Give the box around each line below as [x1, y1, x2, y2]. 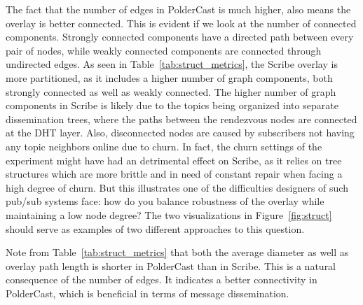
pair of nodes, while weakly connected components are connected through [6, 43, 322, 57]
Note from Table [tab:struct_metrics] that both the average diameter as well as [6, 245, 349, 260]
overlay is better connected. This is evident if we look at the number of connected [6, 15, 357, 30]
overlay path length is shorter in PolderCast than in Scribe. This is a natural [6, 258, 336, 273]
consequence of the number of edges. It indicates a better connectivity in [6, 272, 317, 287]
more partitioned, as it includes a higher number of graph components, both [6, 70, 333, 85]
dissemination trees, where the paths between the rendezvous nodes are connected [6, 111, 357, 126]
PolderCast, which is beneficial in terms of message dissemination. [6, 285, 289, 300]
